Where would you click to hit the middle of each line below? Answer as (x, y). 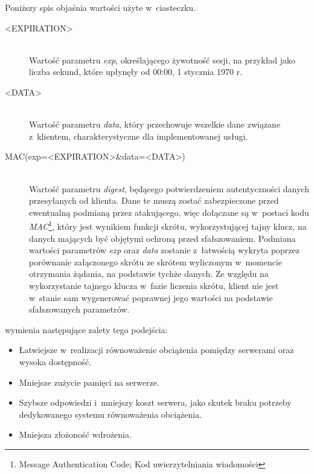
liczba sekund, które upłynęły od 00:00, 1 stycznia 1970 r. (136, 72)
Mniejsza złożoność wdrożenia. (75, 434)
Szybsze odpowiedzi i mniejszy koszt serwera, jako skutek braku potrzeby (155, 402)
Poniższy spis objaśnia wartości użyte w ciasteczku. (101, 7)
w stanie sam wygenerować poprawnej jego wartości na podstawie (151, 297)
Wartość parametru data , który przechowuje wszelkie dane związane (155, 124)
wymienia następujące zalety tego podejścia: (86, 329)
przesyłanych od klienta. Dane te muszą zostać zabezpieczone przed (154, 200)
